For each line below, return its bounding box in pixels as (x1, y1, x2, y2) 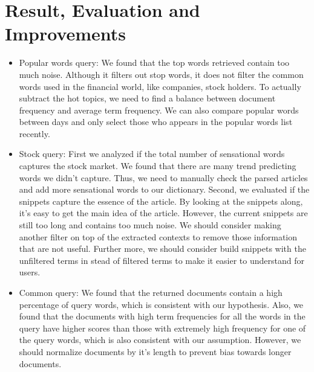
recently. (19, 127, 50, 139)
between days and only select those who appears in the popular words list (19, 115, 293, 128)
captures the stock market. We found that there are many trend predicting (19, 159, 296, 172)
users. (19, 266, 41, 278)
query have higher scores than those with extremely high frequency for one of (19, 321, 306, 334)
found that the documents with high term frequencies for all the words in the (19, 310, 306, 322)
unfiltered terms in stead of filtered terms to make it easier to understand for (19, 254, 304, 266)
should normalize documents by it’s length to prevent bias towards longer (19, 345, 292, 358)
